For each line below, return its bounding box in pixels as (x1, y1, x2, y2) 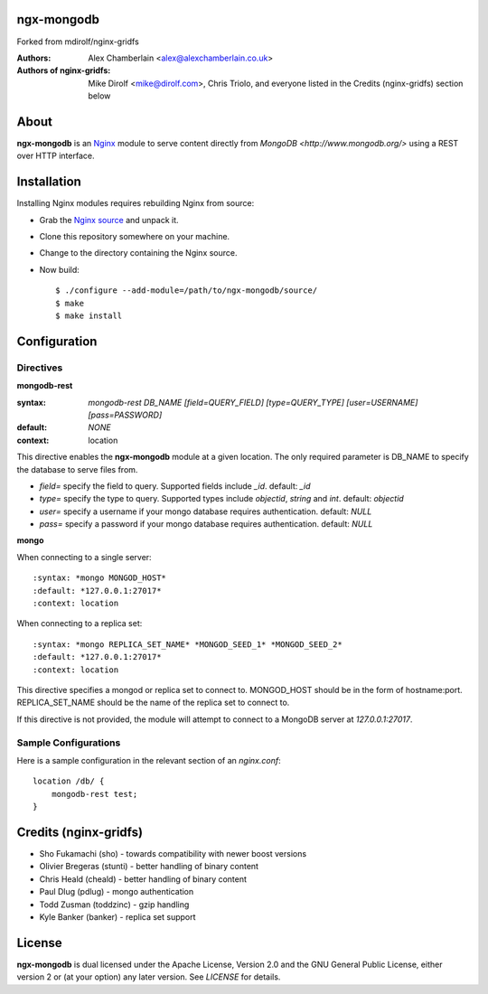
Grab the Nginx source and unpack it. (39, 214, 180, 225)
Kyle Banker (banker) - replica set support (39, 911, 196, 922)
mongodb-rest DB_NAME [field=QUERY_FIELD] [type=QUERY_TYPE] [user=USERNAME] (88, 397, 418, 408)
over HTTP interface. (16, 150, 95, 162)
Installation (16, 174, 81, 190)
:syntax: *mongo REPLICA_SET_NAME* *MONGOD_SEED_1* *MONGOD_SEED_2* (33, 639, 343, 650)
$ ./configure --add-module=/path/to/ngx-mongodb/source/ (55, 286, 318, 295)
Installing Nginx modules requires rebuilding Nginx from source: (16, 198, 255, 209)
